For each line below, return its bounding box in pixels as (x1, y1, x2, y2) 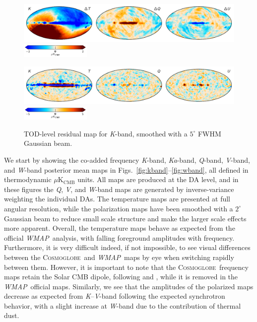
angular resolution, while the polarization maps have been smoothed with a (4, 203, 233, 213)
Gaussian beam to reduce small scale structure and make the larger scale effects (4, 213, 247, 223)
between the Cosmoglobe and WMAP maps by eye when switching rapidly (4, 252, 234, 262)
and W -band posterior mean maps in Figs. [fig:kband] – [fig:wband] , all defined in (4, 164, 249, 175)
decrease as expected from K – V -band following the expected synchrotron (4, 291, 225, 301)
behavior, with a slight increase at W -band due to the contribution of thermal (4, 300, 241, 311)
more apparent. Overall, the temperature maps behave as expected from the (4, 223, 235, 233)
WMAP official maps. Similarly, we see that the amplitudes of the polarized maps (4, 281, 254, 291)
